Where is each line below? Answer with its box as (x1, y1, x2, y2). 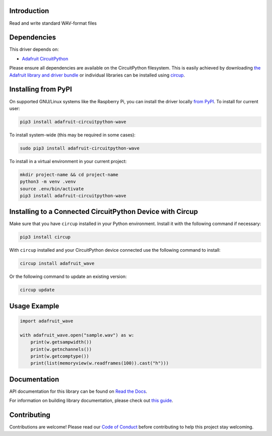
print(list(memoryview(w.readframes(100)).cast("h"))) (30, 360, 169, 366)
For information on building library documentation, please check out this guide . (9, 398, 173, 404)
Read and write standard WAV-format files (9, 20, 97, 26)
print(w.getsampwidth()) (30, 339, 92, 345)
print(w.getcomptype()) (30, 353, 89, 359)
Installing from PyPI (9, 85, 73, 94)
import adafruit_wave (20, 318, 74, 324)
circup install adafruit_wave (20, 261, 95, 266)
